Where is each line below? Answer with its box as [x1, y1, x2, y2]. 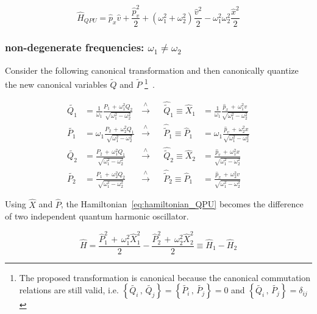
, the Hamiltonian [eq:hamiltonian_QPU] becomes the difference [60, 198, 304, 210]
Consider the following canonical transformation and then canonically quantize [5, 63, 299, 76]
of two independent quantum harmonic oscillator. [5, 210, 189, 223]
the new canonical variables [5, 78, 107, 91]
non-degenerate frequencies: [5, 40, 144, 55]
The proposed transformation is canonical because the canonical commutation [19, 271, 310, 284]
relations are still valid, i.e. [19, 284, 119, 296]
